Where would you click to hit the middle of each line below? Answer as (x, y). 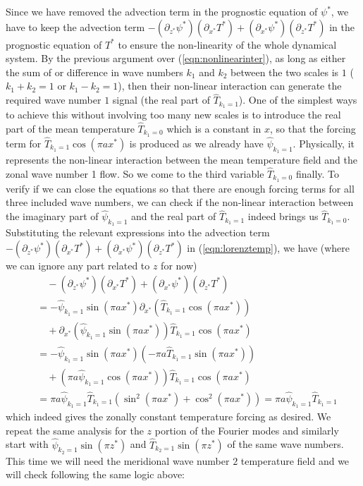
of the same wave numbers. (285, 444)
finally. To (318, 173)
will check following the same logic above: (95, 474)
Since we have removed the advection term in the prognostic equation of (162, 11)
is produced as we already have (196, 143)
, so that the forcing (313, 128)
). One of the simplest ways (298, 100)
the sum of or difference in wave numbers (94, 72)
